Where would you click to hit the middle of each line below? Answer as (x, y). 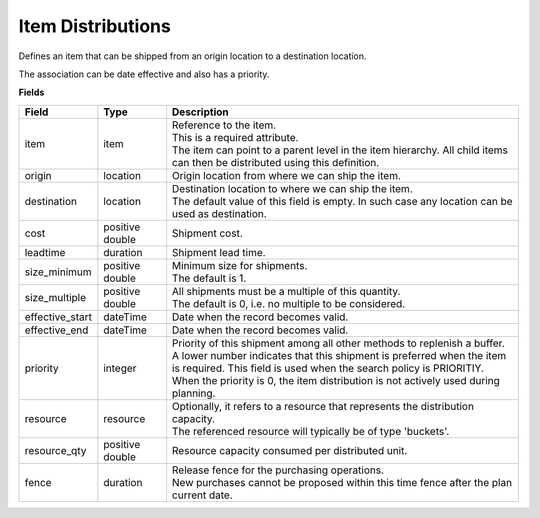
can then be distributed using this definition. (275, 162)
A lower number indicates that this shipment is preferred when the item (339, 355)
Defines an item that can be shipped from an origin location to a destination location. (192, 56)
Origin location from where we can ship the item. (286, 175)
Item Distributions (95, 26)
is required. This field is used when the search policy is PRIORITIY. (328, 368)
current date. (202, 495)
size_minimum (58, 272)
